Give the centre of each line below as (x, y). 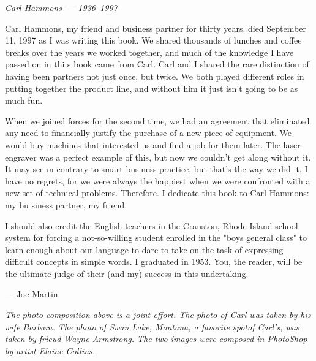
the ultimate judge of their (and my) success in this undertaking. (127, 273)
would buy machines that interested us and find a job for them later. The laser (153, 144)
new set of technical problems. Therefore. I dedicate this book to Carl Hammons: (157, 193)
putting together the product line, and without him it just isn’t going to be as (152, 88)
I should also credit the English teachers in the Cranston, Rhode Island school (152, 225)
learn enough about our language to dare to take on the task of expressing (144, 249)
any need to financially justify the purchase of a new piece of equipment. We (149, 133)
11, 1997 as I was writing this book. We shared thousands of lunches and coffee (153, 40)
